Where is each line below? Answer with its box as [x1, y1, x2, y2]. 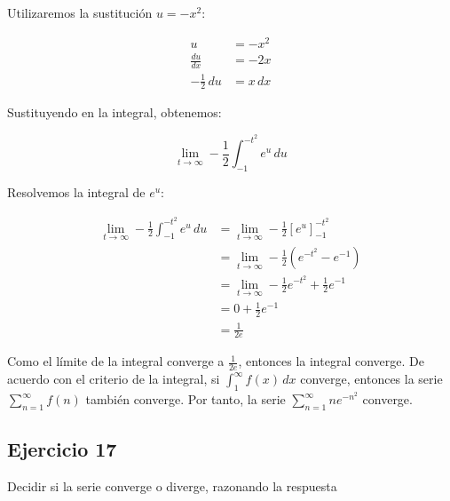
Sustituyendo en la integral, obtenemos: [7, 103, 222, 122]
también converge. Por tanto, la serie [85, 390, 286, 409]
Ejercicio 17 [7, 435, 117, 463]
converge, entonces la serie [300, 370, 443, 388]
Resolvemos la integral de [7, 182, 146, 201]
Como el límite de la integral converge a [7, 352, 225, 370]
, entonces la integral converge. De [238, 352, 424, 370]
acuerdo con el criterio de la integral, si [7, 370, 220, 388]
